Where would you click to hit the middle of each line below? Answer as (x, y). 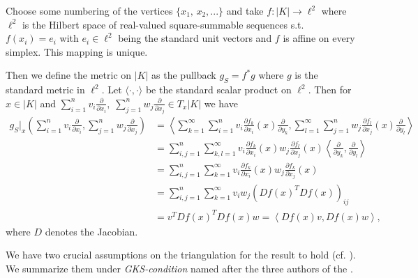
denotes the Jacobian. (91, 231)
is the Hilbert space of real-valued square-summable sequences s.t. (163, 24)
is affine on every (319, 38)
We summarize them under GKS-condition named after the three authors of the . (179, 269)
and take (245, 10)
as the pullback (184, 75)
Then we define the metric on (69, 75)
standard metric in (45, 90)
